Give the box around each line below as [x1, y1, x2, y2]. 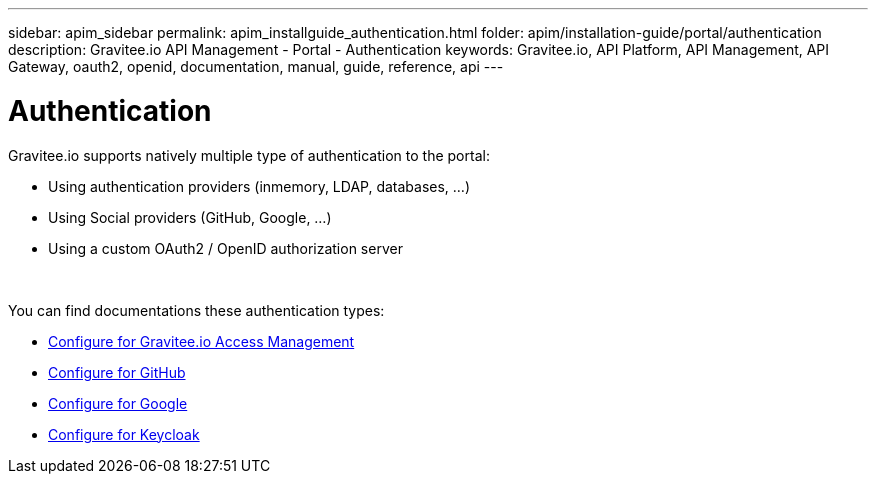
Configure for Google [48, 394, 188, 412]
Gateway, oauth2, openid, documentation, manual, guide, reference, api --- [8, 58, 504, 75]
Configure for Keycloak [48, 425, 200, 443]
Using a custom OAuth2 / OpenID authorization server [48, 239, 403, 257]
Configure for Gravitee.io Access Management [48, 332, 355, 350]
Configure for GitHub [48, 363, 186, 381]
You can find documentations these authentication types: [8, 301, 385, 319]
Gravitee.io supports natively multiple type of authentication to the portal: [8, 146, 490, 164]
